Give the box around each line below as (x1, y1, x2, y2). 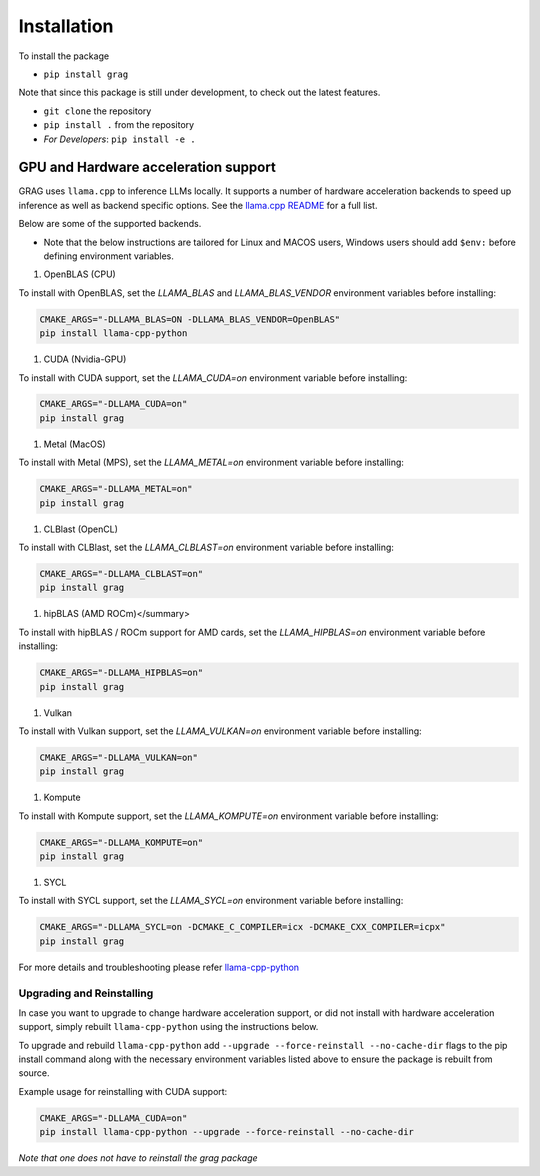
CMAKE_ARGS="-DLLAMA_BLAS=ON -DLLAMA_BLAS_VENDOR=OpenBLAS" (39, 313, 341, 325)
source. (18, 1067, 50, 1079)
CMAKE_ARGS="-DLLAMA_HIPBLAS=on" (39, 667, 204, 679)
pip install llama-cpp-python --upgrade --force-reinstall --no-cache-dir (39, 1126, 415, 1138)
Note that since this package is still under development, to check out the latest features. (18, 86, 381, 99)
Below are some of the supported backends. (18, 218, 202, 230)
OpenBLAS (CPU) (43, 268, 117, 280)
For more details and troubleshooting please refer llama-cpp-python (18, 961, 300, 973)
